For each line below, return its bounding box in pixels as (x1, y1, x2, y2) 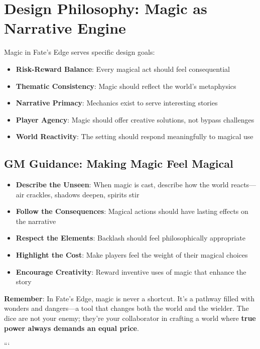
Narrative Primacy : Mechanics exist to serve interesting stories (16, 97, 218, 108)
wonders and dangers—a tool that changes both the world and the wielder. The (4, 303, 249, 313)
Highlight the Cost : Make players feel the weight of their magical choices (16, 250, 248, 260)
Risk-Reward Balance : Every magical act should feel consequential (16, 63, 230, 74)
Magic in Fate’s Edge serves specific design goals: (4, 47, 155, 57)
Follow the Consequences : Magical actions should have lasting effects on (16, 206, 248, 216)
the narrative (16, 215, 56, 226)
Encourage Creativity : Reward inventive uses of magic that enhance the (16, 266, 246, 277)
